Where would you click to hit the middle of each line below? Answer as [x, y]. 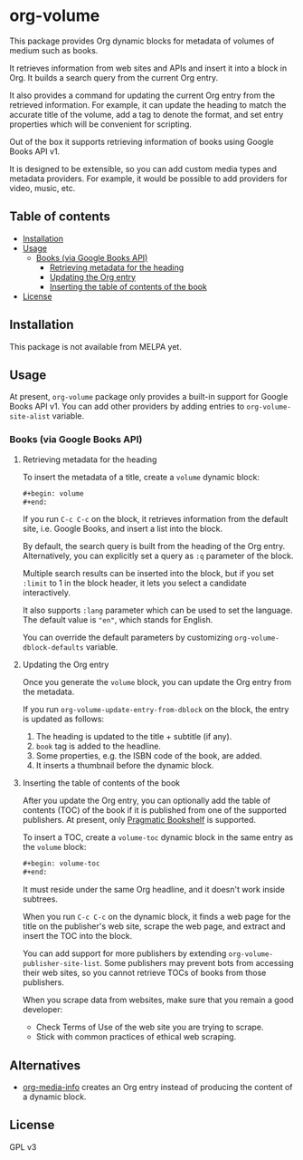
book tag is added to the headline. [98, 746]
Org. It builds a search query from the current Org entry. [114, 77]
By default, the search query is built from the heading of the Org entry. [154, 546]
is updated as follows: [63, 719]
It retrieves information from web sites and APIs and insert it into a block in [148, 68]
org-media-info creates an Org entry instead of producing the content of [157, 1087]
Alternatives [45, 1065]
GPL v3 [23, 1146]
